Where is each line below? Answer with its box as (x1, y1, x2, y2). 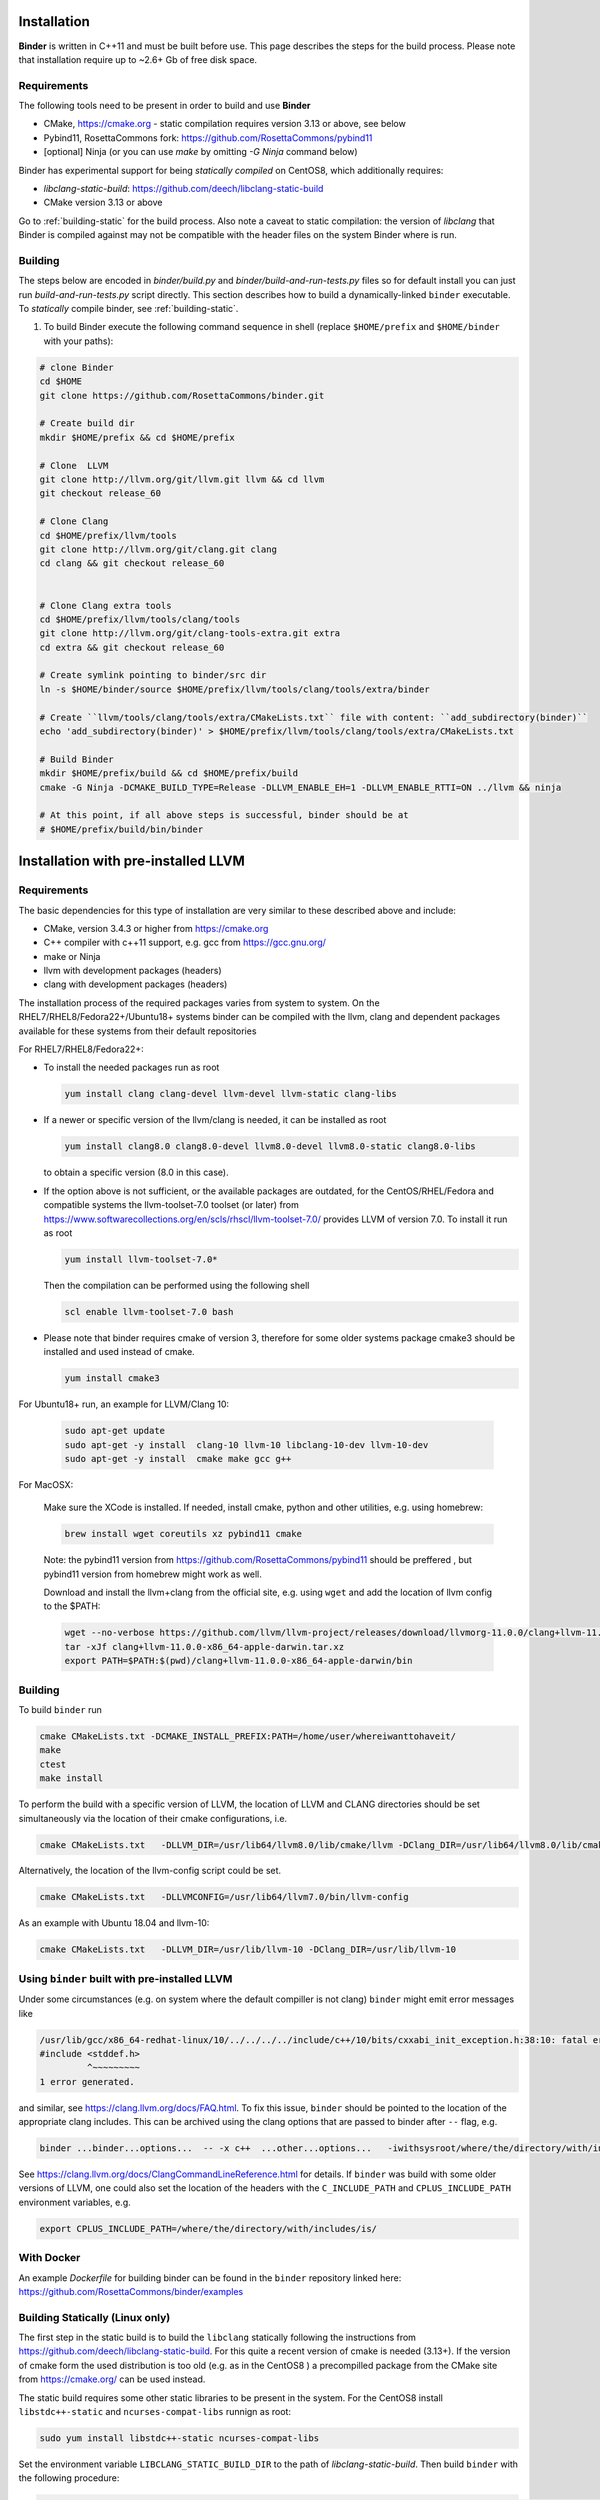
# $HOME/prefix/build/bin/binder (39, 823, 204, 835)
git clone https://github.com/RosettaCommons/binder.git (39, 390, 325, 401)
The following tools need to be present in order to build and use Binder (18, 100, 311, 112)
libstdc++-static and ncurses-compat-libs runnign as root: (18, 2406, 292, 2418)
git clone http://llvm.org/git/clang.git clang (39, 543, 277, 555)
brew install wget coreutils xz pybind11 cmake (64, 1528, 302, 1540)
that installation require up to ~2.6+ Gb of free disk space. (18, 53, 258, 65)
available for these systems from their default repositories (18, 1025, 257, 1037)
